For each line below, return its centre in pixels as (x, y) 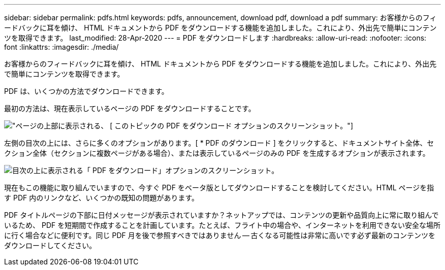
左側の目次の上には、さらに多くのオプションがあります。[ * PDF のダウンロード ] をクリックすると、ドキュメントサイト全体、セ (219, 143)
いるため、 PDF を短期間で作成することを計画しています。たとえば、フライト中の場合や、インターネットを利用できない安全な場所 (222, 225)
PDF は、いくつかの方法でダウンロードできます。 (86, 91)
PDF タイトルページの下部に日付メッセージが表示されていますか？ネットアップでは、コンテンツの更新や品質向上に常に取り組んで (221, 215)
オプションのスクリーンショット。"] (293, 126)
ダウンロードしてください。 (50, 245)
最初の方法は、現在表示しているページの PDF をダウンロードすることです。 (130, 108)
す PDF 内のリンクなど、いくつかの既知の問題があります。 (102, 198)
